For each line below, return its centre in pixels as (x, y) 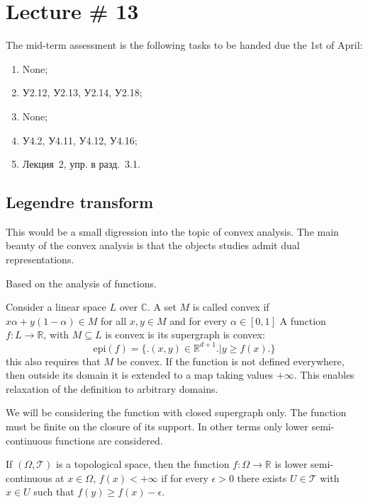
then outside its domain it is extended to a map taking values (140, 375)
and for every (199, 320)
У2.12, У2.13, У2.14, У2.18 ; (82, 92)
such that (54, 492)
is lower (291, 464)
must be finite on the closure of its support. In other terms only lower (157, 426)
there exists (262, 477)
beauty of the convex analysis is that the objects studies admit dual (153, 245)
